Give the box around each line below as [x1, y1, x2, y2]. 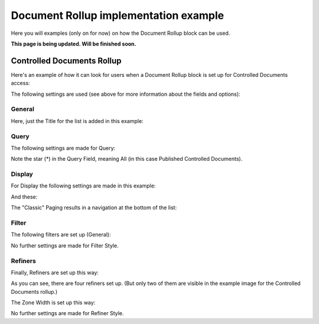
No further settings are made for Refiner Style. [11, 310, 124, 317]
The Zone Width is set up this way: [11, 299, 96, 306]
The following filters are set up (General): [11, 231, 112, 238]
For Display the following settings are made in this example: [11, 182, 156, 189]
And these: [11, 193, 38, 200]
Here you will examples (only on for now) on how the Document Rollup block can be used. [11, 30, 230, 37]
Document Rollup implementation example [11, 9, 224, 22]
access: [11, 80, 30, 87]
